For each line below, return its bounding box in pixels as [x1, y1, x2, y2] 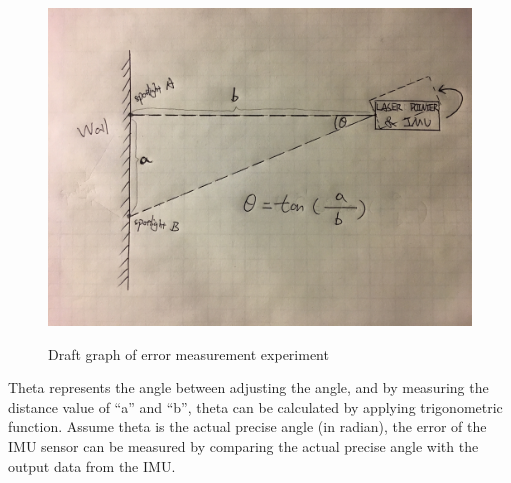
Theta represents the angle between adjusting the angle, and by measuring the [8, 377, 489, 398]
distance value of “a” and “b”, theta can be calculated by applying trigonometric [8, 396, 503, 417]
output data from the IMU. [8, 455, 176, 476]
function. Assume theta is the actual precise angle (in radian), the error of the [8, 416, 487, 437]
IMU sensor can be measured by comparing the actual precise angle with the [8, 435, 479, 456]
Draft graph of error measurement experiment [48, 343, 329, 364]
